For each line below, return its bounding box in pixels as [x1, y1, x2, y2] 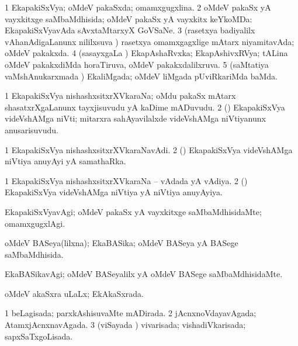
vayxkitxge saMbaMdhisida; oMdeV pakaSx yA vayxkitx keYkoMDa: [5, 12, 252, 25]
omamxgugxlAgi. [5, 217, 65, 229]
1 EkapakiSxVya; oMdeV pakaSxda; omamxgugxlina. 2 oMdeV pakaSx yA [5, 1, 271, 13]
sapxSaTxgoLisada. [5, 330, 73, 342]
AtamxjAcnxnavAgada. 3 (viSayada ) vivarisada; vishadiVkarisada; [5, 319, 246, 331]
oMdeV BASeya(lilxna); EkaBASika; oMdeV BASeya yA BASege [5, 237, 238, 249]
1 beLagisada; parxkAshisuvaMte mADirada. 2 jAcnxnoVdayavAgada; [5, 307, 257, 319]
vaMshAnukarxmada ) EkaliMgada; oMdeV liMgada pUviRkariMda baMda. [5, 70, 278, 82]
